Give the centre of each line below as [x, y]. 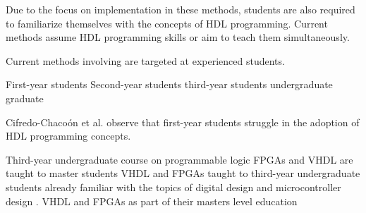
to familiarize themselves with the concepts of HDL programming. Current [167, 23]
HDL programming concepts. [68, 136]
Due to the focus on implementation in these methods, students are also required [181, 9]
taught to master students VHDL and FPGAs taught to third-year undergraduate [183, 173]
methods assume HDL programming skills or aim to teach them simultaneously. [178, 37]
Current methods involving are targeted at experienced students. [145, 60]
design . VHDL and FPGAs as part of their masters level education [152, 201]
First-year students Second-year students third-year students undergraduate [169, 84]
